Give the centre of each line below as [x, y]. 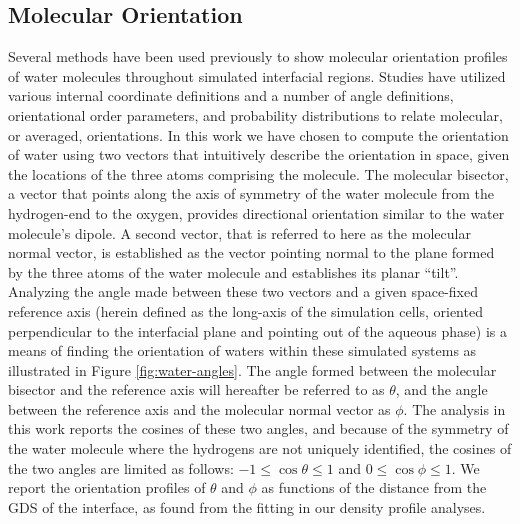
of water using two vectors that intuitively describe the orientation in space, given [259, 154]
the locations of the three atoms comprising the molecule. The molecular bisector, [258, 173]
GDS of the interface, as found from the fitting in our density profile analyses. [247, 506]
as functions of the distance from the [374, 487]
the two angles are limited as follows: [121, 467]
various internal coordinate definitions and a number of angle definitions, [231, 95]
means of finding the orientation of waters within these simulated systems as [242, 350]
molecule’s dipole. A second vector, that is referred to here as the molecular [239, 232]
